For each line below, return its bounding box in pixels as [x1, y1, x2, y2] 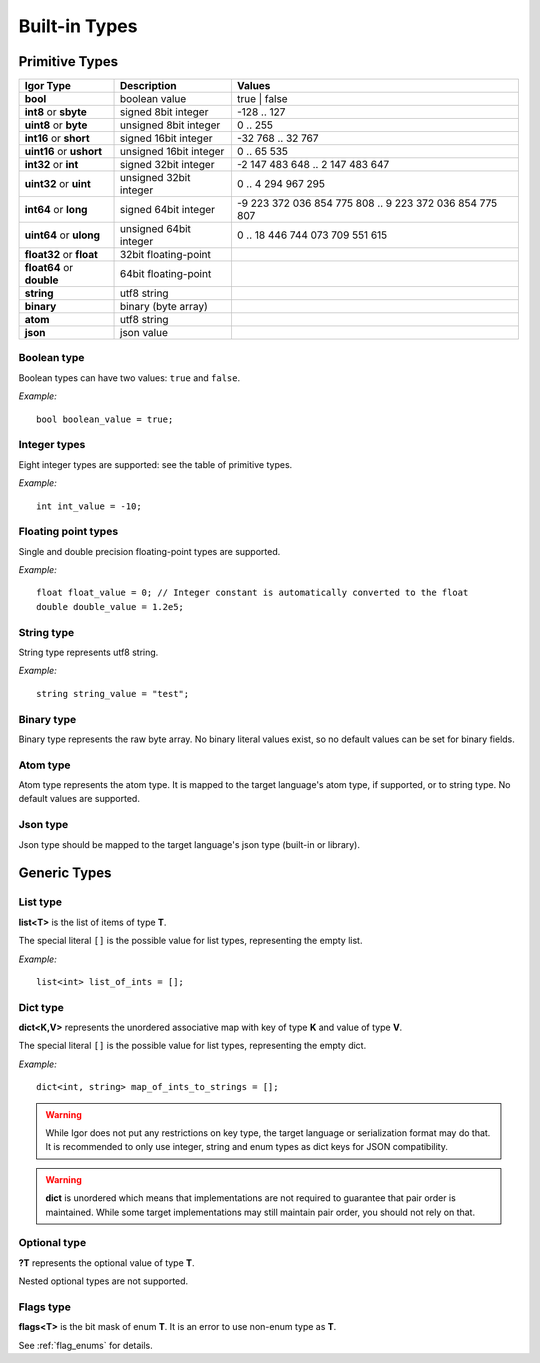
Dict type [18, 1000, 64, 1014]
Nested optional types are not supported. [18, 1275, 189, 1287]
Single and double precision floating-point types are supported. [18, 545, 281, 557]
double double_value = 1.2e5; [36, 601, 185, 612]
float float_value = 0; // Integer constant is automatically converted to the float [36, 587, 469, 599]
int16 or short [24, 131, 90, 145]
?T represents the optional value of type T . [18, 1256, 195, 1269]
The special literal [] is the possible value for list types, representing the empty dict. [18, 1040, 367, 1052]
